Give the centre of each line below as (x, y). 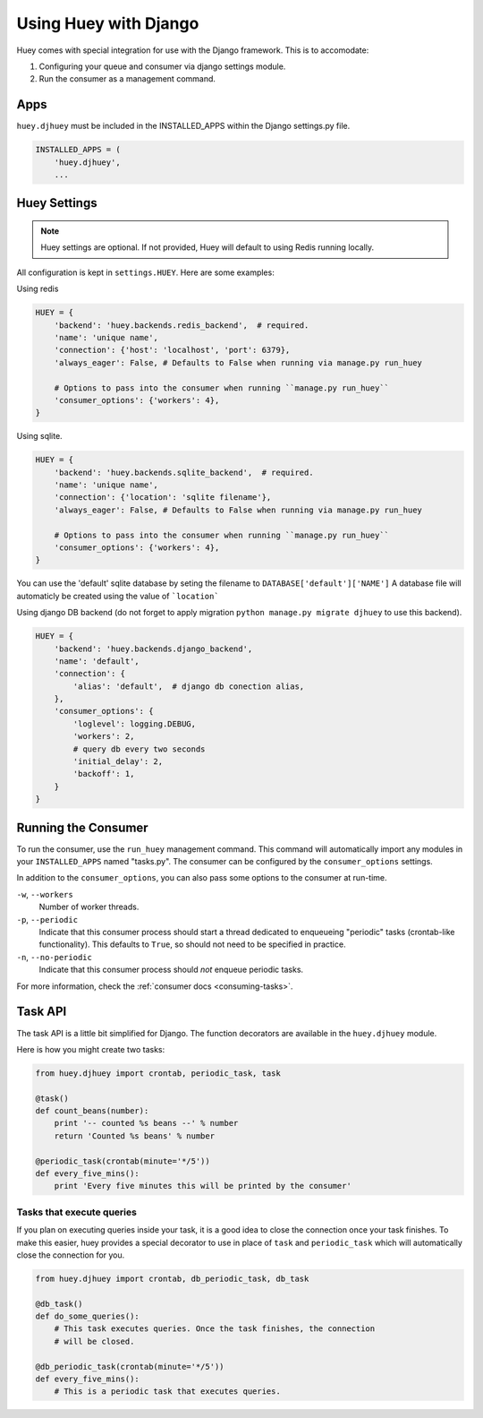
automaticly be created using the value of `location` (118, 596)
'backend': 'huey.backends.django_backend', (153, 649)
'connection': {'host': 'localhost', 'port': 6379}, (172, 350)
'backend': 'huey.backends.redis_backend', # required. (182, 325)
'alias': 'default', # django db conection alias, (189, 686)
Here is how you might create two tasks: (91, 1049)
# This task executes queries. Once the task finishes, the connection (215, 1329)
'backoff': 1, (104, 774)
